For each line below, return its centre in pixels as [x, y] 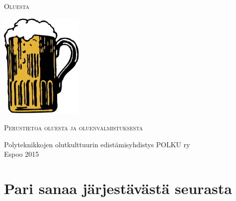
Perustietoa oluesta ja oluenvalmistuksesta [74, 128]
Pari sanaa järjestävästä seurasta [118, 188]
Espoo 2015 [22, 154]
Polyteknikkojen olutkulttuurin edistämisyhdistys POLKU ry [97, 144]
